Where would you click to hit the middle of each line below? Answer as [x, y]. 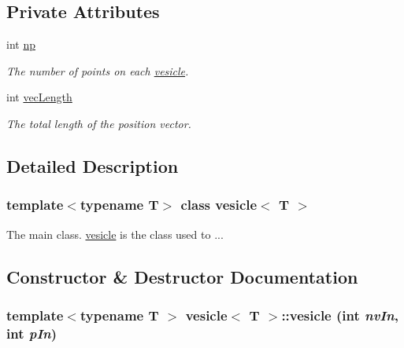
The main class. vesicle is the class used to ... [115, 234]
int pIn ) [32, 333]
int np [21, 44]
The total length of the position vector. [99, 123]
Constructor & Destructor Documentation [182, 276]
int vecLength [39, 97]
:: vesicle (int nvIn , [340, 315]
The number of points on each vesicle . [98, 70]
